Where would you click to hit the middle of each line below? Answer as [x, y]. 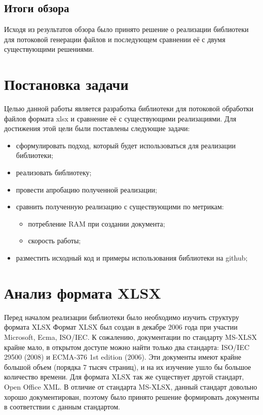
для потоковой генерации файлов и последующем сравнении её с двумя [115, 39]
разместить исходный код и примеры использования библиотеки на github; [132, 258]
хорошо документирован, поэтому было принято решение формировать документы [132, 396]
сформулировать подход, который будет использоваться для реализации [126, 145]
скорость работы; [54, 241]
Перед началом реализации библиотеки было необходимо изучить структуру [122, 317]
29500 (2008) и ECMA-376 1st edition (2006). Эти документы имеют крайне [123, 357]
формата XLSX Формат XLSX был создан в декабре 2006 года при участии [121, 327]
